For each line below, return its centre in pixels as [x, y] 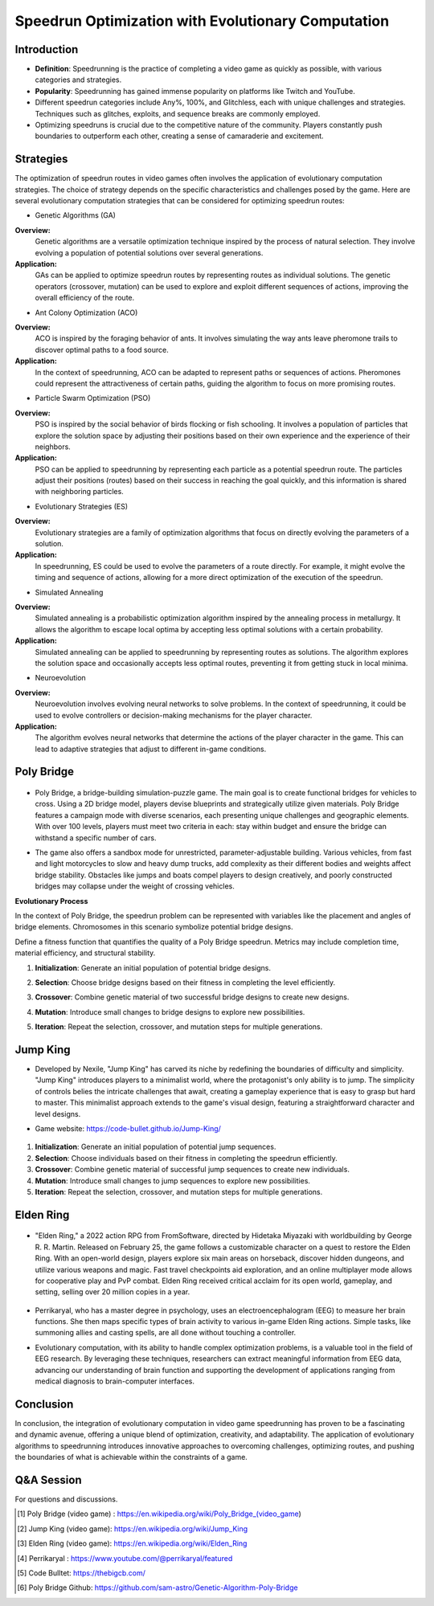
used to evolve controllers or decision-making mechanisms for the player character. [174, 715]
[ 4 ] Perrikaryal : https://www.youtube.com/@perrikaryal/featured [125, 1558]
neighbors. [53, 447]
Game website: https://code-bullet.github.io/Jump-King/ [128, 1128]
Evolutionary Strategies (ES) [82, 506]
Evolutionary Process [51, 901]
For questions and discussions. [66, 1499]
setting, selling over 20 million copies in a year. [113, 1292]
